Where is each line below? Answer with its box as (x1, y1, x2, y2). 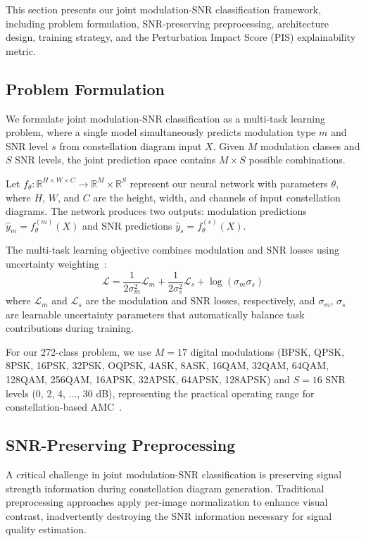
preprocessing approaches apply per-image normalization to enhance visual (6, 495, 328, 509)
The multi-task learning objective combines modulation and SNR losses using (6, 242, 339, 257)
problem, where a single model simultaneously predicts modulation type (6, 125, 316, 139)
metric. (6, 43, 36, 58)
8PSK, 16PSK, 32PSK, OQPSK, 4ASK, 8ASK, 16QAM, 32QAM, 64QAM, (6, 358, 329, 373)
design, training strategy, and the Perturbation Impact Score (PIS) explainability (6, 30, 356, 44)
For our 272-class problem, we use (6, 344, 152, 359)
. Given (213, 138, 245, 153)
